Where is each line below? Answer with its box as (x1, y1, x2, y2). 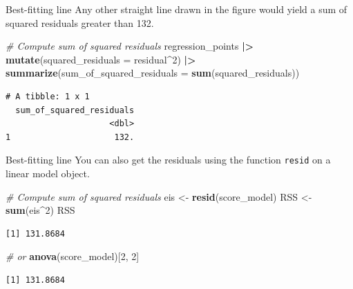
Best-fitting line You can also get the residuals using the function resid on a (6, 152, 331, 167)
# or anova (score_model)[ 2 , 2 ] (6, 249, 140, 263)
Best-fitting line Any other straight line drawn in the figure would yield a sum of (6, 2, 347, 16)
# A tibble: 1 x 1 (6, 91, 90, 101)
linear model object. (6, 166, 90, 180)
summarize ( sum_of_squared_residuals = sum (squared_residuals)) (6, 66, 300, 80)
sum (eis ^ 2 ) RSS (6, 203, 75, 217)
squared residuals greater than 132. (6, 15, 154, 30)
